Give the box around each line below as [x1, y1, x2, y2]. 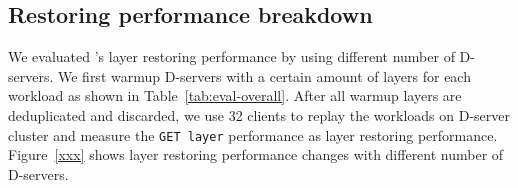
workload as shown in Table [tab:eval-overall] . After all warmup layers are [8, 85, 462, 106]
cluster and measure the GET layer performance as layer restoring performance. [8, 124, 498, 145]
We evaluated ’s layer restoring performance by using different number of [8, 46, 455, 67]
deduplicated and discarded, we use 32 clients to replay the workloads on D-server [8, 104, 511, 125]
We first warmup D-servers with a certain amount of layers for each [57, 65, 471, 86]
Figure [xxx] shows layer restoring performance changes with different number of [8, 144, 504, 165]
